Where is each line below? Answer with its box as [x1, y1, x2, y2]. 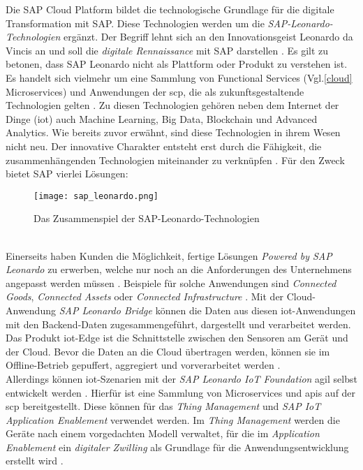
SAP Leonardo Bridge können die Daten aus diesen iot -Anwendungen [59, 302, 356, 317]
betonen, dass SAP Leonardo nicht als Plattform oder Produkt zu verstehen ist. [6, 57, 348, 71]
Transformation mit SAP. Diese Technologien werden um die [6, 15, 265, 30]
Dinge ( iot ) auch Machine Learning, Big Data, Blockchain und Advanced [6, 111, 318, 126]
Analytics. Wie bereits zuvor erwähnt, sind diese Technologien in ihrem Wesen [6, 125, 341, 140]
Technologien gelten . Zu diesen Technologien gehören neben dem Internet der [6, 98, 339, 112]
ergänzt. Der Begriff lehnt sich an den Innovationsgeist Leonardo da [64, 29, 353, 44]
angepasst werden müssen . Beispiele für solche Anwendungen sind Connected [6, 275, 336, 290]
